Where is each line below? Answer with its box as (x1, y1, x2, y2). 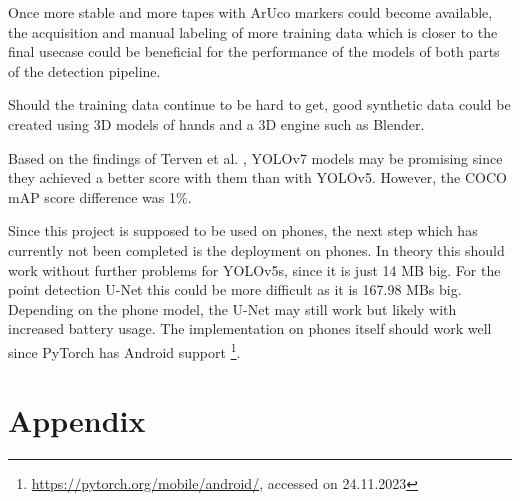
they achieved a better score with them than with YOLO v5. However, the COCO (8, 167, 507, 188)
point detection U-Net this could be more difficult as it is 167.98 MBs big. (8, 279, 462, 300)
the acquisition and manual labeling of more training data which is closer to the (8, 21, 498, 42)
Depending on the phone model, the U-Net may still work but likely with (8, 298, 457, 319)
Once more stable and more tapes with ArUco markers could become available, (8, 2, 493, 22)
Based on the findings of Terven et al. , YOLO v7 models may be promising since (8, 147, 503, 168)
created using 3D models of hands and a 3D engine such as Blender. (8, 113, 425, 134)
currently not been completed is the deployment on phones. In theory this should (8, 239, 505, 260)
